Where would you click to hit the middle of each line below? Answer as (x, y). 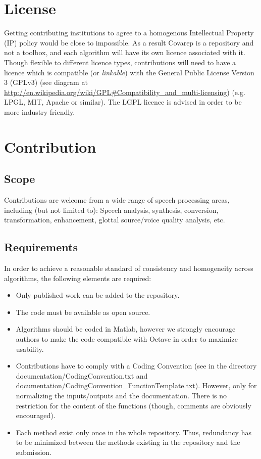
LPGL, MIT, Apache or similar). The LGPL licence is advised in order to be (123, 102)
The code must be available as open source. (83, 312)
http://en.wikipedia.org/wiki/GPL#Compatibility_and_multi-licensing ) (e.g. (125, 92)
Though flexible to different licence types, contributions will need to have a (120, 62)
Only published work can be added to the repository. (98, 295)
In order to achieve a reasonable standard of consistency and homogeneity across (129, 268)
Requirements (41, 247)
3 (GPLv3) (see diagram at (46, 82)
